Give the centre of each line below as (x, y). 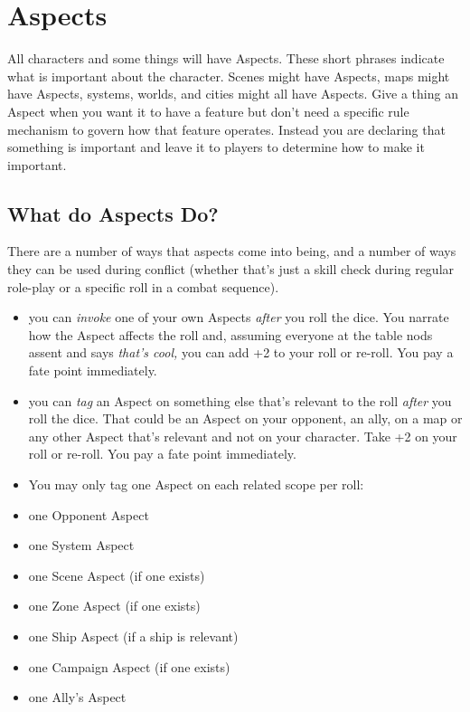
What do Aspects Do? (113, 213)
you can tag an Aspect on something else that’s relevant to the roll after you (240, 400)
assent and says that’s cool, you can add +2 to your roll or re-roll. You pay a (241, 352)
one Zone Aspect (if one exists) (114, 606)
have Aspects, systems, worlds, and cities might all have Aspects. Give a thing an (233, 94)
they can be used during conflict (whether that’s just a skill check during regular (231, 269)
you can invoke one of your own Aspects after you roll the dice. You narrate (239, 317)
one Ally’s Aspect (77, 697)
